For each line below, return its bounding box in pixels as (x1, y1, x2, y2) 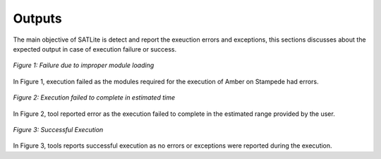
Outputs (13, 11, 63, 26)
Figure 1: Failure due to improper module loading (13, 61, 155, 70)
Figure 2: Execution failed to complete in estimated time (13, 93, 176, 102)
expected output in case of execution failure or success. (13, 45, 177, 53)
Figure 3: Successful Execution (13, 125, 104, 134)
